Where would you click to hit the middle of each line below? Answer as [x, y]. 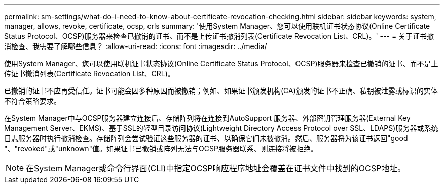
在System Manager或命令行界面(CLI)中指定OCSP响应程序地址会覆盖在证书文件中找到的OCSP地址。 [216, 168]
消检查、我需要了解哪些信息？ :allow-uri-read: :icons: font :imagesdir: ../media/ [136, 46]
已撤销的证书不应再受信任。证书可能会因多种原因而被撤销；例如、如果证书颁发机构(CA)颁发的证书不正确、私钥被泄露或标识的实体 [221, 91]
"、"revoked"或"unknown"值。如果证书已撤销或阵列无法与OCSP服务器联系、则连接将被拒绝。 [161, 148]
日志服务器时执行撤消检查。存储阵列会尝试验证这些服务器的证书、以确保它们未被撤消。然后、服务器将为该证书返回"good [206, 138]
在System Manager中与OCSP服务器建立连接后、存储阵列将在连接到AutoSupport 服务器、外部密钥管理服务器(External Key [207, 118]
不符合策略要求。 [32, 101]
